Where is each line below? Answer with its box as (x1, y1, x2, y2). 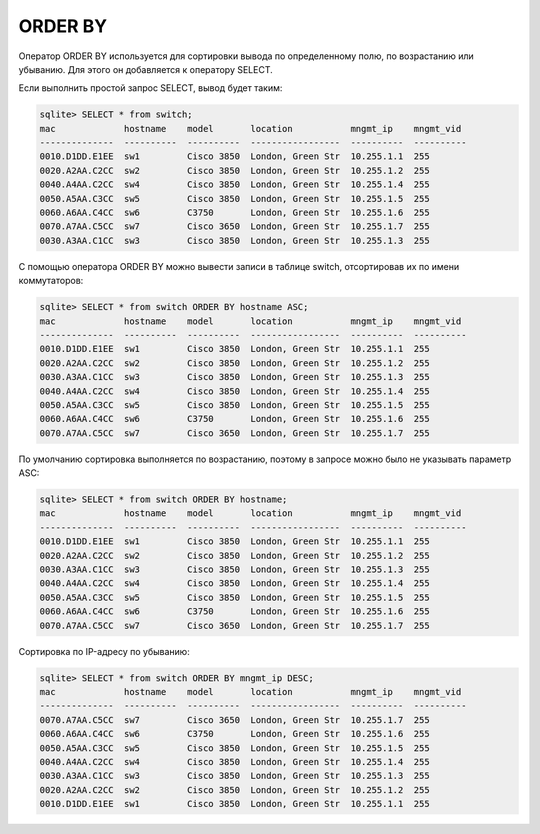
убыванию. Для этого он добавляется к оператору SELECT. (18, 63, 274, 75)
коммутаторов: (18, 275, 84, 287)
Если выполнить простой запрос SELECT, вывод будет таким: (18, 82, 283, 94)
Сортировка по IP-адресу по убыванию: (18, 645, 190, 657)
